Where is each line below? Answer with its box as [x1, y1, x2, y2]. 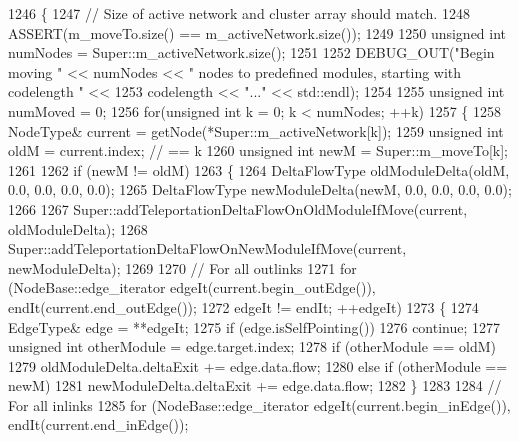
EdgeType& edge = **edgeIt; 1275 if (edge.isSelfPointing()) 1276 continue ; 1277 [8, 316, 501, 337]
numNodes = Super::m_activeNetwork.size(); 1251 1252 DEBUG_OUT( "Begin [8, 42, 495, 63]
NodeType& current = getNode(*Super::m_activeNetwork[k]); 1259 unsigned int [8, 120, 504, 141]
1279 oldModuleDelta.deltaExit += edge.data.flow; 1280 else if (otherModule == [8, 355, 508, 376]
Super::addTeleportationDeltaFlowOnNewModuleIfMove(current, [8, 238, 407, 259]
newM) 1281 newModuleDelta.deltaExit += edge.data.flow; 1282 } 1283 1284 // [8, 375, 502, 396]
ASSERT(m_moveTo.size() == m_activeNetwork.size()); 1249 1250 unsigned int [8, 22, 507, 43]
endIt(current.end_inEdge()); [8, 414, 189, 435]
